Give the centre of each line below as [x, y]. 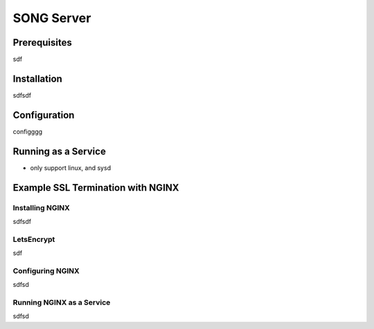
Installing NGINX [42, 207]
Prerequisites [42, 43]
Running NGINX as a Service [62, 302]
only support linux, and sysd [70, 168]
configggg [28, 131]
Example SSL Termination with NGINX [96, 188]
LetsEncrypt [34, 239]
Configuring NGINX [46, 271]
